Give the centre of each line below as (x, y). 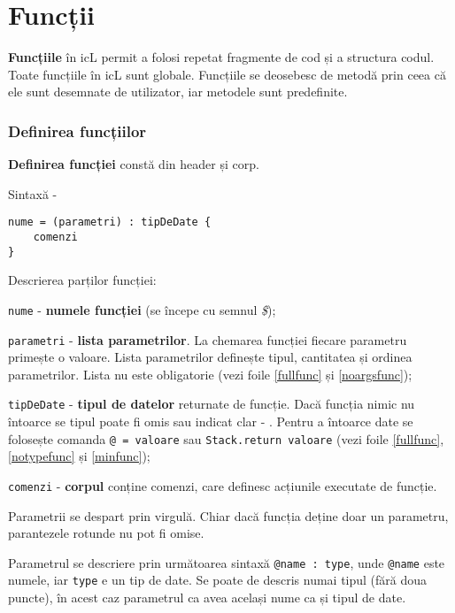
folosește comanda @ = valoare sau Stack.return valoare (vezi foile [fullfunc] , (226, 438)
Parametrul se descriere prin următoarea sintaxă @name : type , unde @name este (227, 562)
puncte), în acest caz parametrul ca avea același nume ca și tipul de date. (207, 598)
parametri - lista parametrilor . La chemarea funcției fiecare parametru (208, 339)
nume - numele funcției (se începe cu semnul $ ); (142, 309)
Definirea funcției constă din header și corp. (134, 164)
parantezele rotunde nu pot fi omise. (106, 533)
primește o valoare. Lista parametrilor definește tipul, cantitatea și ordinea (210, 357)
